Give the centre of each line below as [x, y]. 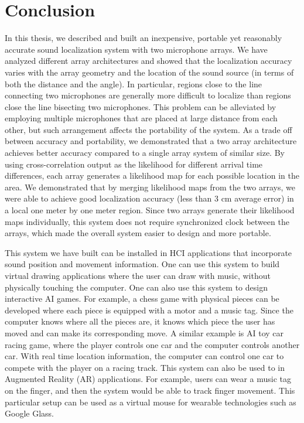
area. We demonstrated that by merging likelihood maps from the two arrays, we [150, 187]
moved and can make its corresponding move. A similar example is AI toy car [144, 332]
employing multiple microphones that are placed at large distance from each [141, 118]
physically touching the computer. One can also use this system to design [136, 287]
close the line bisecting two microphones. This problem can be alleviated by [141, 106]
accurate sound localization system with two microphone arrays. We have [136, 49]
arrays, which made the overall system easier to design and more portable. [138, 233]
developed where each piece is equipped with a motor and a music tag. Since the [149, 310]
